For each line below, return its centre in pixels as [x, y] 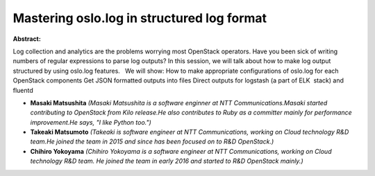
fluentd [23, 90]
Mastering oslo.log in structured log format [140, 18]
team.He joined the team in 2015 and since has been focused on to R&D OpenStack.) [152, 141]
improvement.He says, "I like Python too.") [91, 122]
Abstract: [27, 39]
